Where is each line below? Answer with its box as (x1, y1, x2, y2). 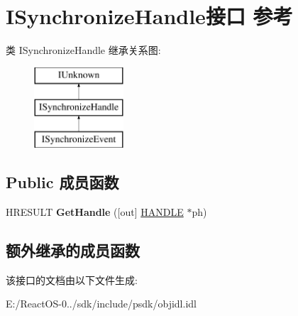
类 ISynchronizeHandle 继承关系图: (6, 43, 161, 58)
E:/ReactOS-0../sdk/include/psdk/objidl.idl (6, 296, 197, 311)
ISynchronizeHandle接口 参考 (6, 1, 293, 31)
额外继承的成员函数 (6, 239, 140, 261)
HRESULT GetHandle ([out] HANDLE (6, 204, 184, 219)
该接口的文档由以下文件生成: (6, 272, 138, 287)
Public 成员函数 (6, 171, 119, 193)
